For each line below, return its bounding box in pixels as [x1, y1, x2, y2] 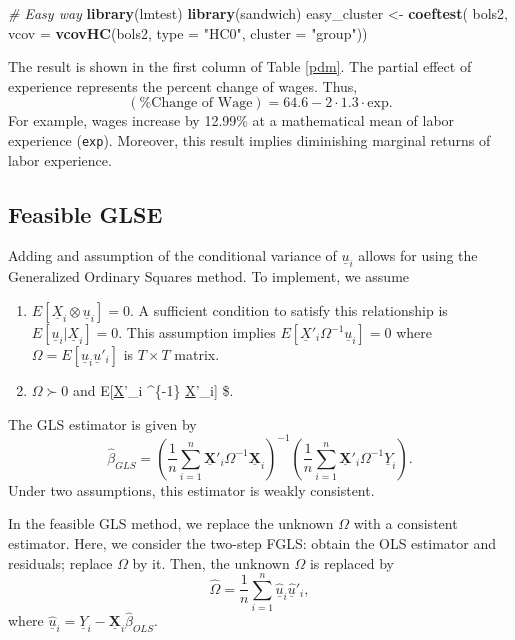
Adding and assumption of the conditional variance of [8, 245, 337, 266]
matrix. [174, 344, 220, 365]
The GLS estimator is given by [8, 413, 197, 434]
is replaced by [309, 552, 394, 573]
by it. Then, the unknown [132, 552, 290, 573]
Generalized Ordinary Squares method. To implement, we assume [8, 266, 410, 287]
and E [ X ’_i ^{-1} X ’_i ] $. [72, 380, 234, 401]
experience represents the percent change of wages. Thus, [8, 75, 358, 96]
